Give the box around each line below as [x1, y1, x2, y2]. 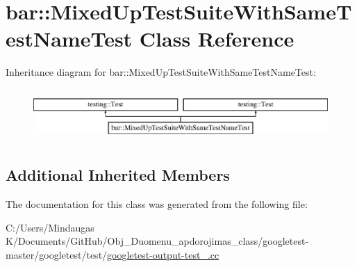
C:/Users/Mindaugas [6, 220, 94, 234]
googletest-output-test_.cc [107, 248, 219, 262]
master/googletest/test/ [6, 248, 108, 262]
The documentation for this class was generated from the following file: [6, 197, 308, 211]
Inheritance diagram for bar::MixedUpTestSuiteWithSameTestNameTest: [6, 65, 316, 79]
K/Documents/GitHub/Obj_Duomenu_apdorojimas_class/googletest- [6, 234, 309, 248]
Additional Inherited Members [6, 164, 230, 186]
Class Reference [139, 24, 294, 53]
